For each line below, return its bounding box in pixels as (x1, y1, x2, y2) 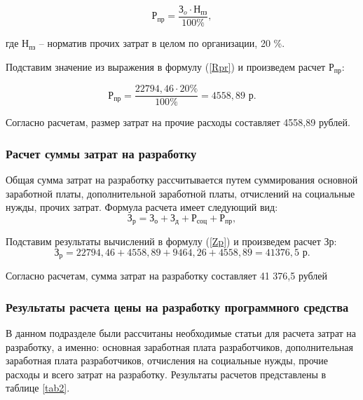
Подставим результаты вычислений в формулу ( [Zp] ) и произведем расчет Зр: (6, 234, 337, 249)
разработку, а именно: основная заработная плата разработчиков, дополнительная (6, 339, 353, 354)
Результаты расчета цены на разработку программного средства (6, 298, 349, 315)
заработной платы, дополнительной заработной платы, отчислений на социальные (6, 186, 355, 200)
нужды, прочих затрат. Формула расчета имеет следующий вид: (6, 200, 278, 214)
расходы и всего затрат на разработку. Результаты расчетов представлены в (6, 366, 327, 381)
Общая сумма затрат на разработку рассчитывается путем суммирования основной (6, 172, 358, 186)
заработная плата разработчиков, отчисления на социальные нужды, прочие (6, 353, 329, 368)
